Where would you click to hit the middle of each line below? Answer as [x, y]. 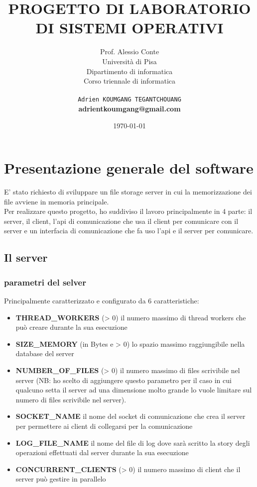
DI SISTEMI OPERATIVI [129, 28]
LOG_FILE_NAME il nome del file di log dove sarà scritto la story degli [133, 442]
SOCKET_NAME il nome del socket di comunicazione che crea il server [130, 416]
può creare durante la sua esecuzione [71, 327]
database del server [45, 353]
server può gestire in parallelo [61, 479]
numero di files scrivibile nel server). [71, 399]
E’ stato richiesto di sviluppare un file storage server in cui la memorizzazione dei [128, 192]
